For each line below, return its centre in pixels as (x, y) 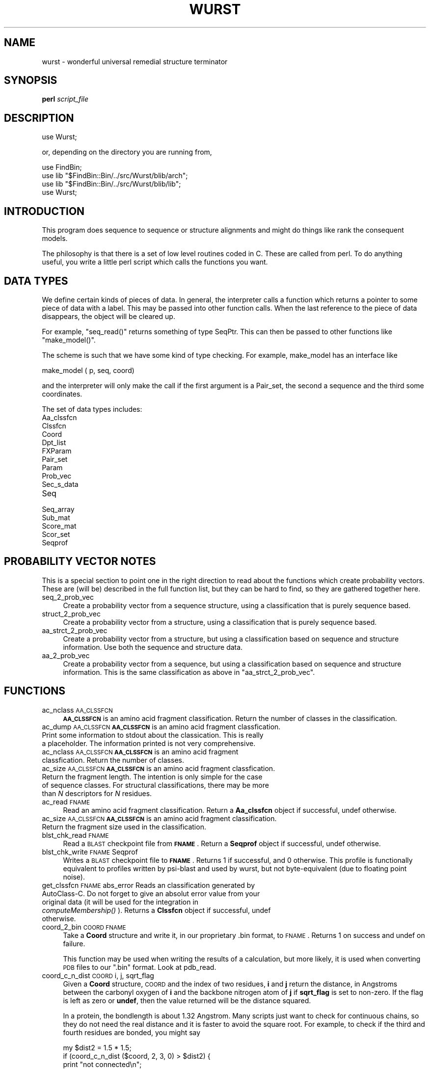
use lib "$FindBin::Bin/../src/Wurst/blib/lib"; (111, 184)
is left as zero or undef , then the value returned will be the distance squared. (187, 1000)
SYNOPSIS (31, 80)
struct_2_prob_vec (71, 614)
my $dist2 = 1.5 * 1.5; (97, 1047)
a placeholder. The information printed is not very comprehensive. (149, 743)
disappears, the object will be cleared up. (108, 316)
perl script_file (65, 99)
